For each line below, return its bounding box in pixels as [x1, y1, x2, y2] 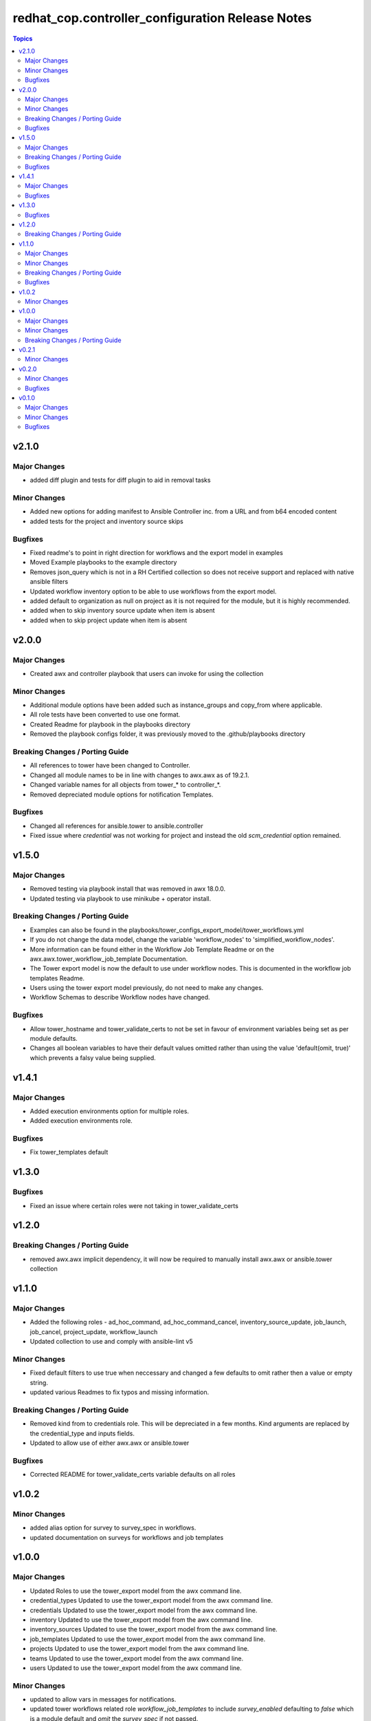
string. [30, 1378, 48, 1386]
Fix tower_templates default [30, 1148, 109, 1157]
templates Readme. [30, 974, 85, 982]
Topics [12, 34, 33, 43]
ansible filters [30, 578, 69, 586]
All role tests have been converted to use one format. [30, 710, 181, 719]
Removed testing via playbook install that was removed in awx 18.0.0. [30, 885, 226, 893]
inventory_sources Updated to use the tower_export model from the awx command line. [30, 1625, 278, 1634]
